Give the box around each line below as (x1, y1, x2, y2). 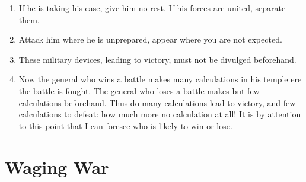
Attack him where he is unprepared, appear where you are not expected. (18, 33, 282, 46)
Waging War (5, 154, 109, 178)
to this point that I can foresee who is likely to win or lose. (18, 119, 232, 132)
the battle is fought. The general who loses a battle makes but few (18, 84, 260, 97)
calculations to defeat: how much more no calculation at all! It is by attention (18, 108, 301, 120)
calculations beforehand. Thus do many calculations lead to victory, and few (18, 96, 296, 108)
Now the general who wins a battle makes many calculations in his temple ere (18, 73, 302, 85)
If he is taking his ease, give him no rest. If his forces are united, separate (18, 2, 286, 14)
